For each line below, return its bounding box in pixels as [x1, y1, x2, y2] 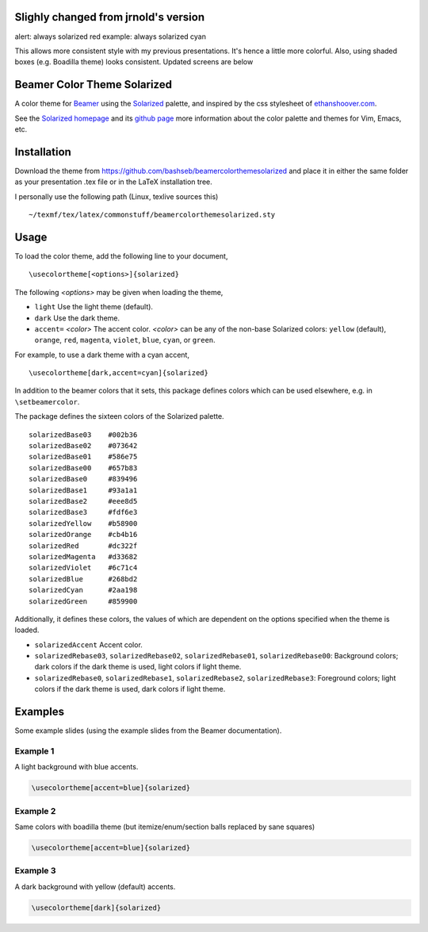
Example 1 [14, 746, 55, 757]
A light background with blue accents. [14, 762, 139, 772]
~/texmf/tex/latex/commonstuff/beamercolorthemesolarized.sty [29, 210, 276, 220]
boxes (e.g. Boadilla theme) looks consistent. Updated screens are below [14, 57, 254, 67]
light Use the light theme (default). [34, 302, 154, 312]
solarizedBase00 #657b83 [29, 463, 138, 472]
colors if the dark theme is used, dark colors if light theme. [34, 685, 226, 694]
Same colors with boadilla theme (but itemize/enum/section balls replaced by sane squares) [14, 822, 315, 832]
